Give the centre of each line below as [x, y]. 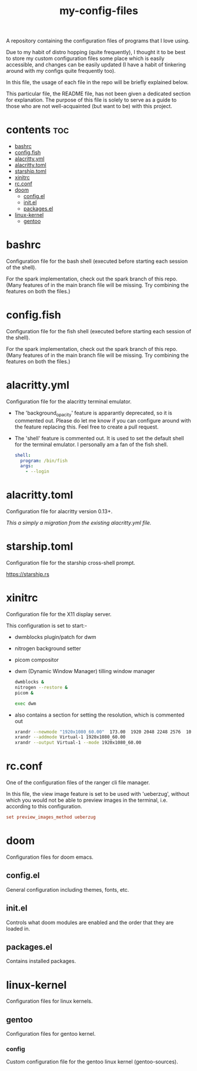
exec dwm [25, 704]
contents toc [38, 130]
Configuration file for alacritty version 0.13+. [59, 511]
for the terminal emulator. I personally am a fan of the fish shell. [91, 444]
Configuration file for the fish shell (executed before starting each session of [99, 331]
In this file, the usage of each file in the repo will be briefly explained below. [98, 82]
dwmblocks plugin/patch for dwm [55, 637]
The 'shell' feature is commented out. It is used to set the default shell [99, 438]
